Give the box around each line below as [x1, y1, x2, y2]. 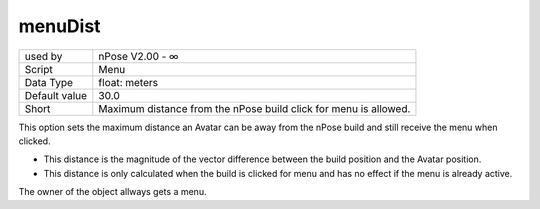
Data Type [24, 75, 74, 89]
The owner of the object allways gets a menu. [18, 186, 207, 198]
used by [24, 49, 63, 63]
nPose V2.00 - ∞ [98, 49, 179, 63]
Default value [24, 88, 88, 102]
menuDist [18, 15, 101, 37]
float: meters [98, 75, 159, 89]
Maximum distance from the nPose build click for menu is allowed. [98, 101, 411, 115]
